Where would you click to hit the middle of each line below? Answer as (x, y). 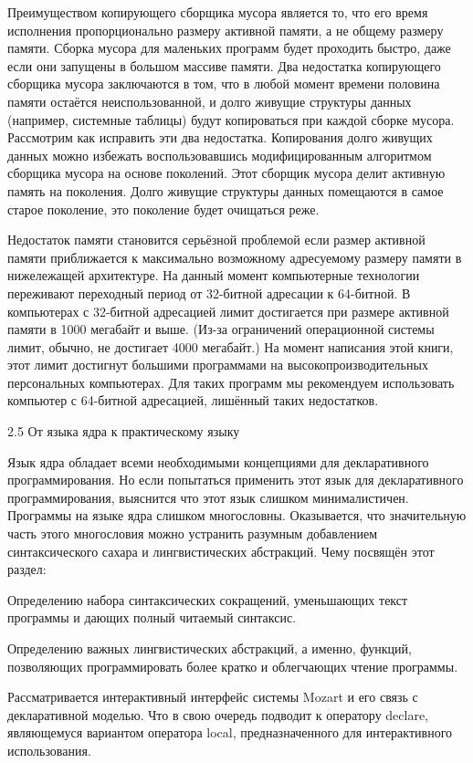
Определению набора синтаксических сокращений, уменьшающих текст (208, 599)
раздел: (27, 569)
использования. (49, 750)
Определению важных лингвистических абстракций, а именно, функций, (210, 648)
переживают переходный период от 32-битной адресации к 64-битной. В (209, 293)
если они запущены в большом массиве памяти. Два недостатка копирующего (224, 65)
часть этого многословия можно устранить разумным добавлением (193, 533)
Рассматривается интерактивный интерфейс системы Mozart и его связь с (213, 697)
